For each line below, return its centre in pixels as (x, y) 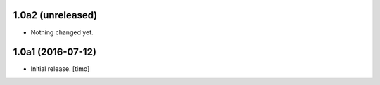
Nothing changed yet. (62, 32)
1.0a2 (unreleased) (55, 15)
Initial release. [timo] (60, 69)
